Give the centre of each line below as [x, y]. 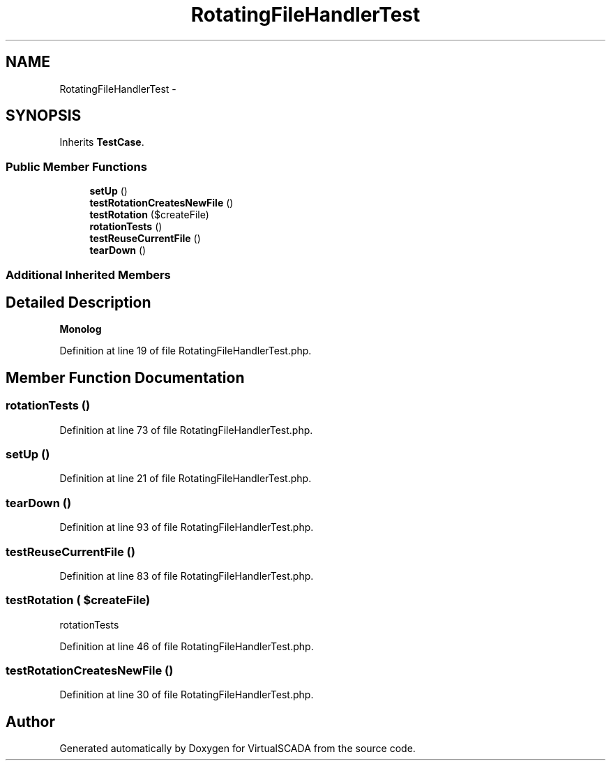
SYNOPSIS [44, 116]
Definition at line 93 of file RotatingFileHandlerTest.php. [187, 527]
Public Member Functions [76, 166]
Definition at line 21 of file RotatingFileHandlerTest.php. [186, 479]
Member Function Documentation [125, 377]
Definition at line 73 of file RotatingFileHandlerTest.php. [186, 430]
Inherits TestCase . [102, 142]
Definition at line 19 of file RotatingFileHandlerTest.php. [186, 351]
